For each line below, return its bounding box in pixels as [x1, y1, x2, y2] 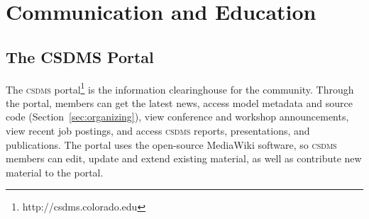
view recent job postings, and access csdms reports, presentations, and [6, 123, 310, 138]
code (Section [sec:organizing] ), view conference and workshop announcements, [6, 109, 349, 124]
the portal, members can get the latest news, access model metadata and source [6, 95, 353, 110]
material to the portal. [6, 164, 104, 179]
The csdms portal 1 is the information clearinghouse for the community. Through [6, 79, 354, 96]
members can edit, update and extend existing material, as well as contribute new [6, 151, 362, 166]
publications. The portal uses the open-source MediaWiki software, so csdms [6, 137, 337, 152]
